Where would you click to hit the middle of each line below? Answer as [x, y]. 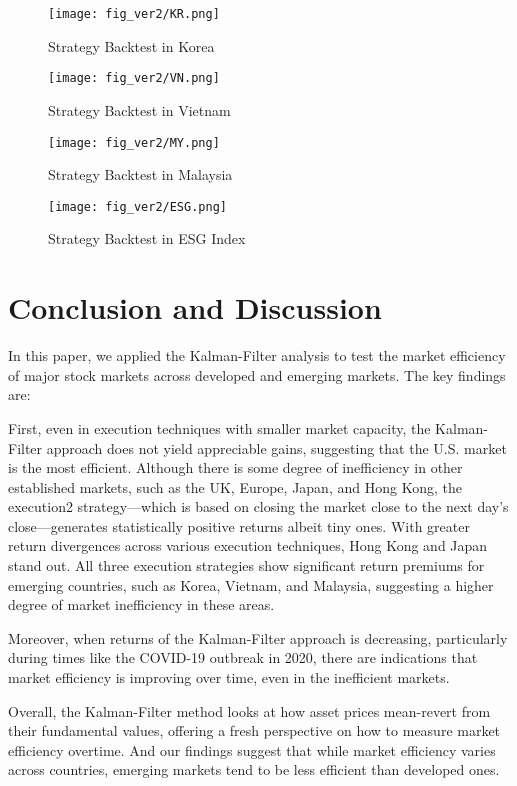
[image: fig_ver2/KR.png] [134, 14]
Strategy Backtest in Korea [131, 45]
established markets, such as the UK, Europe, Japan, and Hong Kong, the [235, 486]
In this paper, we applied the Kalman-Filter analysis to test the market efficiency [257, 355]
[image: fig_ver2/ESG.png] [137, 206]
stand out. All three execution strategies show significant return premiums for [246, 565]
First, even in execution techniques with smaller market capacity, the [219, 427]
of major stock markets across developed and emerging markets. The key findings [257, 374]
